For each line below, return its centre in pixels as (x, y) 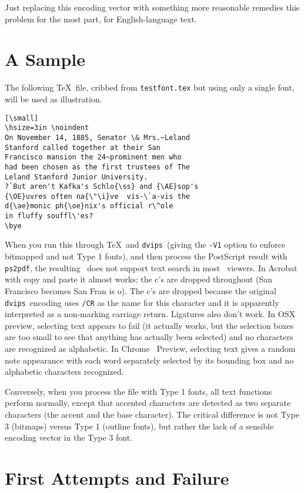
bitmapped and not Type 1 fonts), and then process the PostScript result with (146, 256)
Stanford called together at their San (83, 147)
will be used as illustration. (54, 99)
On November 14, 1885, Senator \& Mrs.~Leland (97, 137)
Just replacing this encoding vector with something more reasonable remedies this (152, 7)
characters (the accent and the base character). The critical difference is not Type (152, 414)
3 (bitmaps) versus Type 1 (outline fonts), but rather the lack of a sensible (139, 426)
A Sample (45, 59)
